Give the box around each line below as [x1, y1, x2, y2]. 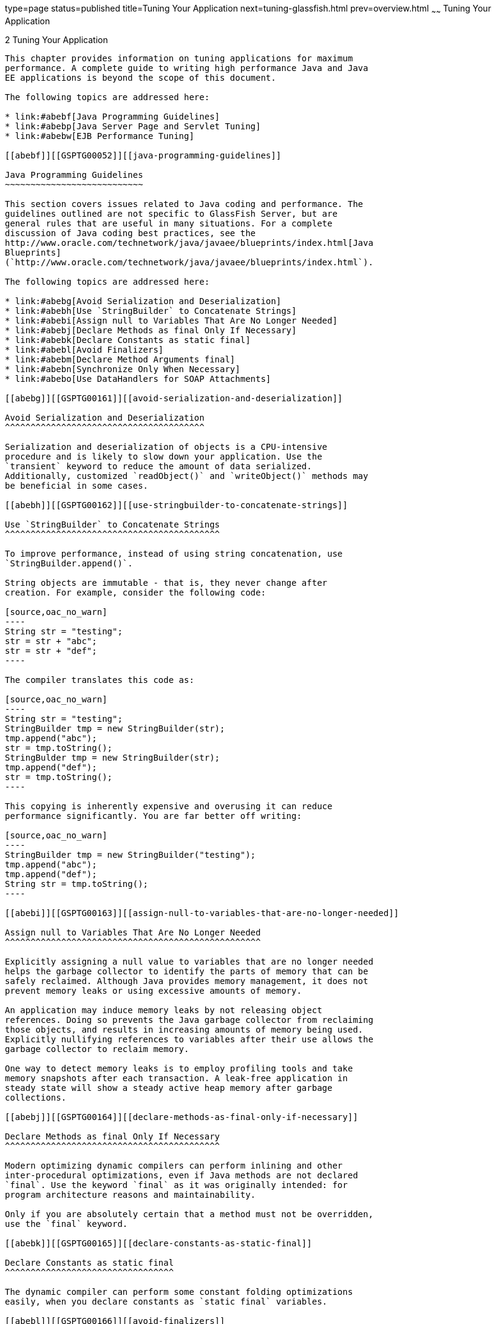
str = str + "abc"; [5, 636, 97, 646]
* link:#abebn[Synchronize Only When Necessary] [5, 364, 240, 374]
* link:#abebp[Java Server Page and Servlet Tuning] [5, 121, 261, 131]
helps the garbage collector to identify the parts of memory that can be [5, 966, 369, 976]
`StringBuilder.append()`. [5, 558, 133, 568]
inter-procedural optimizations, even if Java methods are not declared [5, 1170, 358, 1180]
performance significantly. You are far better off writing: [5, 810, 302, 821]
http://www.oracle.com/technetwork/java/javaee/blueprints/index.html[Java [5, 237, 373, 248]
